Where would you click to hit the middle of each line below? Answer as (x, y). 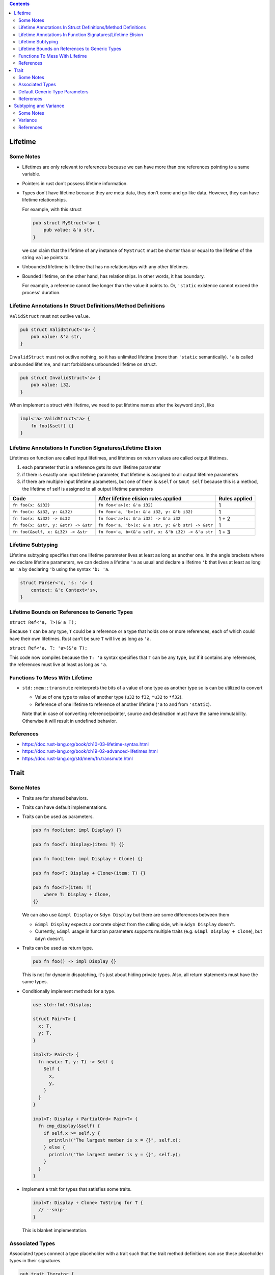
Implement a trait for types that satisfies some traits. (77, 1189)
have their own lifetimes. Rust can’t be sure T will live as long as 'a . (80, 639)
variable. (31, 174)
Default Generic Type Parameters (53, 91)
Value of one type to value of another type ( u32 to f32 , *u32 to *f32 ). (109, 697)
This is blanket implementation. (55, 1230)
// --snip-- (53, 1210)
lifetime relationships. (45, 200)
